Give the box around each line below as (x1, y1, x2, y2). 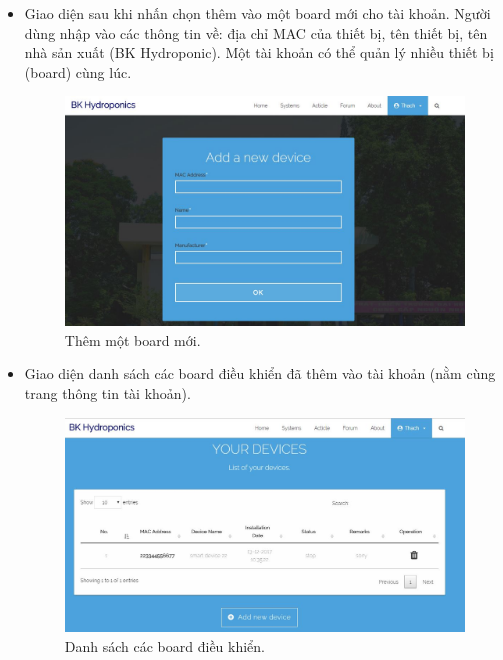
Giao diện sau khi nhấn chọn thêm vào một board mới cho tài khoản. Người (24, 3, 491, 23)
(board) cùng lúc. (24, 61, 132, 82)
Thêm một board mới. (64, 329, 201, 350)
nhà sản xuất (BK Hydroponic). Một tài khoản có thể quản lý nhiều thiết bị (24, 42, 494, 63)
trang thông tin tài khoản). (24, 382, 191, 403)
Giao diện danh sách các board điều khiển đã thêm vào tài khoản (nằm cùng (24, 363, 496, 384)
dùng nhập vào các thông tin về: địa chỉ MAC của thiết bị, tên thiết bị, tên (24, 22, 488, 43)
